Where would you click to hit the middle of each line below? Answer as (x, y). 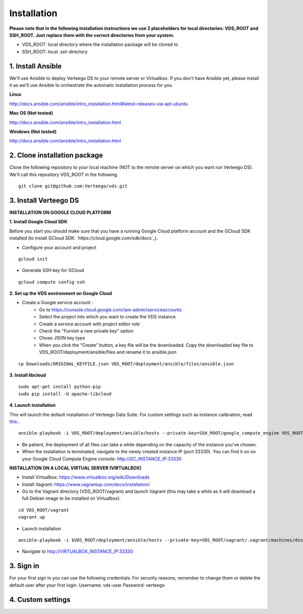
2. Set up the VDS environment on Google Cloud (61, 294)
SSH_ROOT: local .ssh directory (55, 52)
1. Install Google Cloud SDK (38, 222)
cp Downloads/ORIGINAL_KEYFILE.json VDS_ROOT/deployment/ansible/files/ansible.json (126, 364)
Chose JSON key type (62, 338)
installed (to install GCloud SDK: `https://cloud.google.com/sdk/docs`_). (84, 238)
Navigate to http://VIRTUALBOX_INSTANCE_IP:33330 (78, 551)
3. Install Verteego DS (44, 200)
